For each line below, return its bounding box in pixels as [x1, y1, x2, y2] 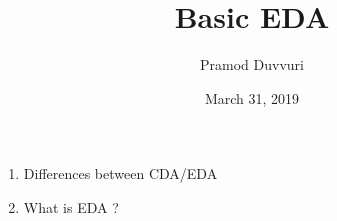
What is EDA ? [23, 196, 119, 217]
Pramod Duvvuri [200, 54, 304, 75]
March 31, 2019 [204, 87, 300, 108]
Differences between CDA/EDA [23, 163, 218, 184]
